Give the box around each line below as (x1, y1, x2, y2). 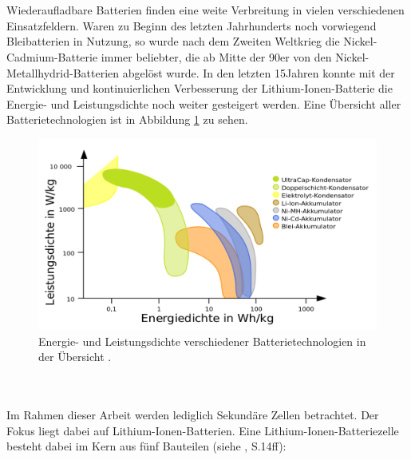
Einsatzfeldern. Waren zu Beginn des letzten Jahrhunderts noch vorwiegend (6, 17, 377, 34)
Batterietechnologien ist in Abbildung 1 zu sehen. (6, 111, 248, 128)
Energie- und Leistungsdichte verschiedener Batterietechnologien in (38, 332, 366, 349)
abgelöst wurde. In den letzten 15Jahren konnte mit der (122, 64, 395, 81)
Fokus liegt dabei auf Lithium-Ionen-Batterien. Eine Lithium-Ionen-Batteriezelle (6, 422, 399, 438)
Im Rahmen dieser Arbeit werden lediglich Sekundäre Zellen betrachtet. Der (6, 406, 379, 423)
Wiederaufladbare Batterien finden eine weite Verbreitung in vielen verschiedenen (6, 2, 405, 18)
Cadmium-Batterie (6, 48, 98, 65)
